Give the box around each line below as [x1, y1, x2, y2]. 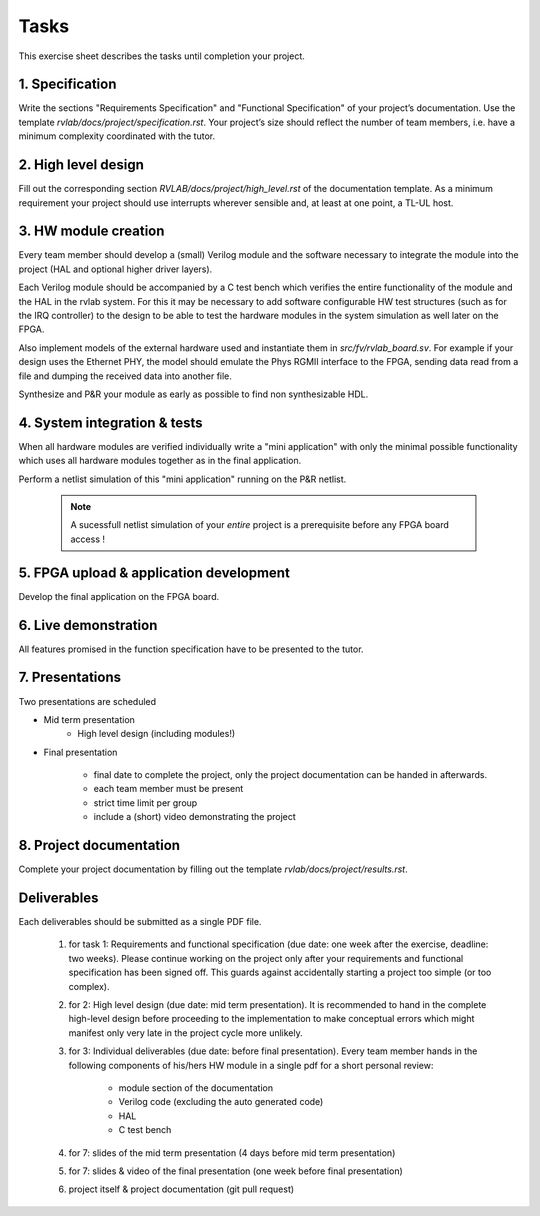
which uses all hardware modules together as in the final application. [18, 455, 302, 467]
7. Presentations [18, 669, 122, 686]
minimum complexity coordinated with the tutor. [18, 130, 215, 142]
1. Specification [18, 76, 117, 93]
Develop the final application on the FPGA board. [18, 590, 220, 602]
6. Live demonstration [18, 616, 158, 634]
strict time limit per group [93, 796, 198, 809]
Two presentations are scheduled [18, 695, 157, 707]
